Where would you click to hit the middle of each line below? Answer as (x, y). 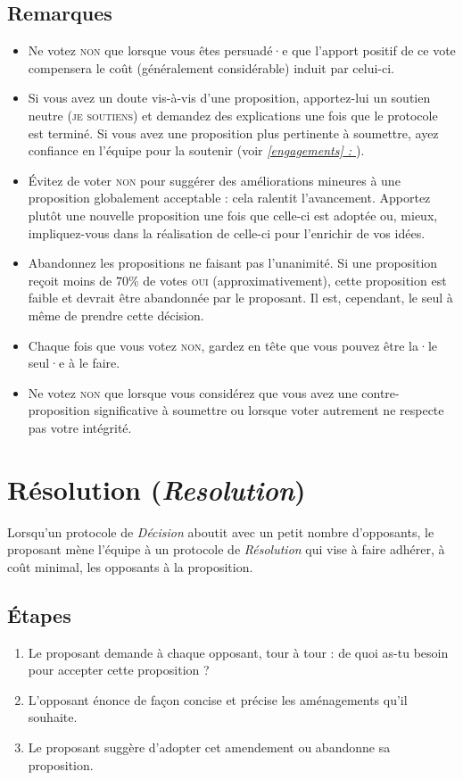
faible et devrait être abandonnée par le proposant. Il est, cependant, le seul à (240, 298)
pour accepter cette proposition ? (119, 670)
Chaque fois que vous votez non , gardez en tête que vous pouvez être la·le (232, 345)
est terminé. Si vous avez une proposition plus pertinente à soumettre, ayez (233, 133)
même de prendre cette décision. (116, 315)
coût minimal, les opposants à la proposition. (130, 566)
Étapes (39, 614)
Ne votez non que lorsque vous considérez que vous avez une (193, 392)
